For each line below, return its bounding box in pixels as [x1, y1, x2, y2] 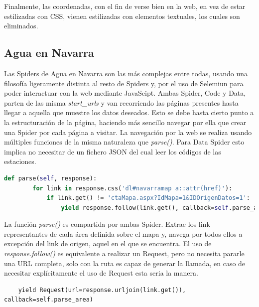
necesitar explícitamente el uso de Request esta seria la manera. [4, 268, 198, 278]
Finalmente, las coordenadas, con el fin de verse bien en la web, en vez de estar [4, 1, 246, 11]
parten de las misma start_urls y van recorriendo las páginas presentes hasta [4, 97, 239, 108]
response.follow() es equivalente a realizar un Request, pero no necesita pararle [4, 248, 245, 259]
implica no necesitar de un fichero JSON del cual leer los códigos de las [4, 146, 221, 156]
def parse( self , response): [4, 174, 97, 182]
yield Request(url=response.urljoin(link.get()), [18, 286, 186, 294]
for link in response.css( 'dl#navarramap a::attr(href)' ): [32, 184, 233, 192]
